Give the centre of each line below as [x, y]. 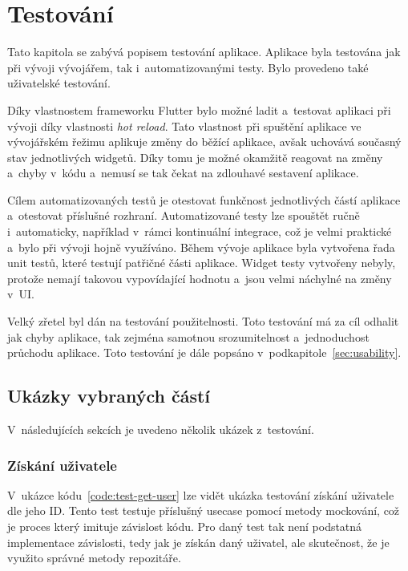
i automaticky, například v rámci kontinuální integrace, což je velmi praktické [200, 231]
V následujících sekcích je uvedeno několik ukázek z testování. [161, 429]
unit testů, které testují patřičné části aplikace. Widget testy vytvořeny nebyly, [202, 263]
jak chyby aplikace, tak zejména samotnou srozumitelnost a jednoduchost [188, 336]
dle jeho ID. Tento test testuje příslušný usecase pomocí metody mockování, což [204, 510]
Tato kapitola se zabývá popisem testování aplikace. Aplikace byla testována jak [204, 52]
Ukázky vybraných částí [109, 396]
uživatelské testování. [59, 83]
